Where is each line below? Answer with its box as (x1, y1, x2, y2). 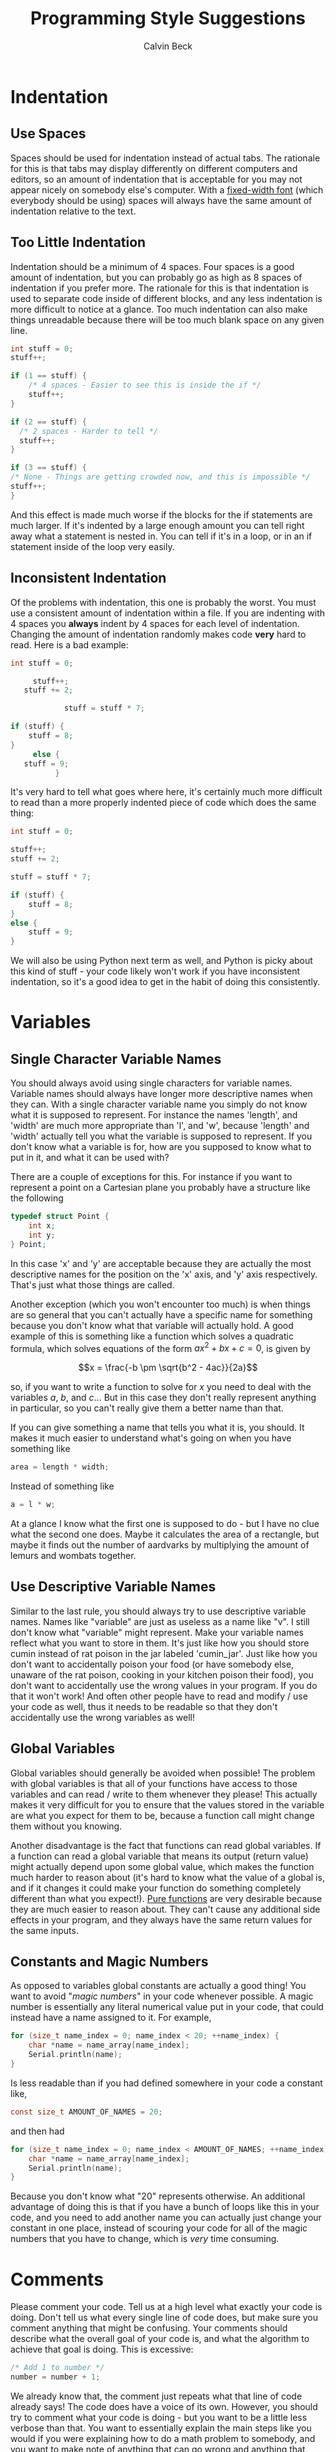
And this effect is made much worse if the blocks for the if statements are (10, 508, 313, 521)
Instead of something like (10, 1480, 115, 1492)
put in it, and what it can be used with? (10, 1152, 170, 1164)
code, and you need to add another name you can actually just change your (10, 2212, 322, 2224)
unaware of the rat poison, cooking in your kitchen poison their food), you (10, 1668, 314, 1681)
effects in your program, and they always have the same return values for (10, 1913, 313, 1926)
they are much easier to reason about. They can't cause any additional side (10, 1903, 321, 1915)
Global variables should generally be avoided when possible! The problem (10, 1767, 316, 1779)
